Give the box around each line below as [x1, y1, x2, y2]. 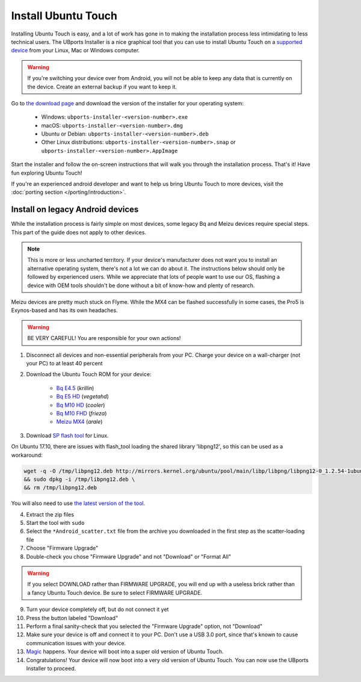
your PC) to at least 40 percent [26, 360, 103, 367]
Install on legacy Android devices [11, 205, 139, 215]
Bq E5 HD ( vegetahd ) [56, 393, 110, 400]
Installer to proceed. [26, 665, 76, 672]
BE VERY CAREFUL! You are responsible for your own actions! [27, 335, 181, 342]
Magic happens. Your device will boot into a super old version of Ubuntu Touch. [26, 648, 224, 656]
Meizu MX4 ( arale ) [56, 418, 103, 426]
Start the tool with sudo [26, 519, 85, 527]
